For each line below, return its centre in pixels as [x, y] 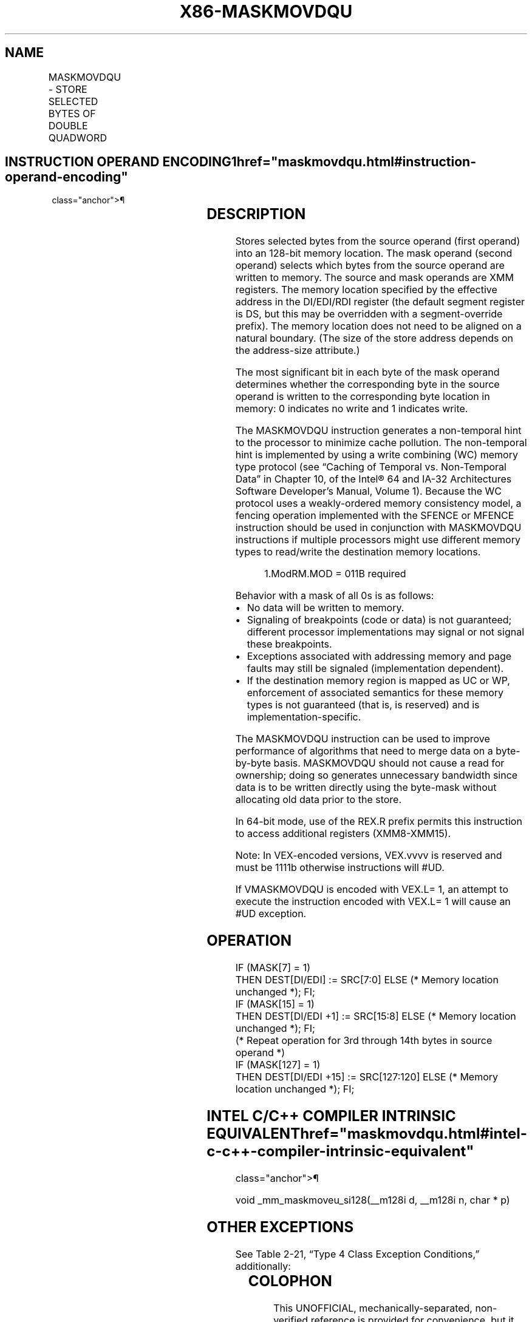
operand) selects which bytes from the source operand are [370, 266]
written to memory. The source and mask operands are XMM [374, 278]
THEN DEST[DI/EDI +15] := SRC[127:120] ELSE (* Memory [367, 1077]
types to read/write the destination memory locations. [358, 552]
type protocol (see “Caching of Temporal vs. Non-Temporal [371, 467]
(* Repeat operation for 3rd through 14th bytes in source [364, 1041]
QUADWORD [77, 137]
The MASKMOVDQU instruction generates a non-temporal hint [378, 431]
